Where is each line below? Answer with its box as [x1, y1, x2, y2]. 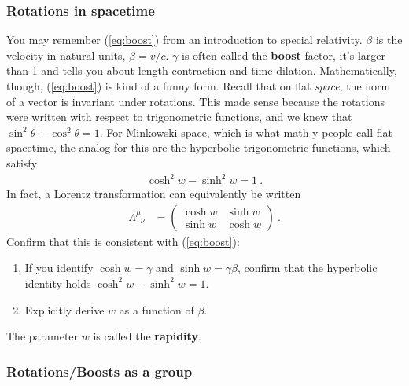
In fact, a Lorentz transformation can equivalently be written [6, 186, 301, 202]
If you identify [24, 259, 94, 276]
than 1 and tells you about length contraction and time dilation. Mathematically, [6, 62, 397, 79]
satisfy [6, 154, 38, 171]
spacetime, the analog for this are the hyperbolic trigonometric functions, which [6, 139, 391, 156]
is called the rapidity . [93, 328, 201, 344]
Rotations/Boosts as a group [6, 361, 193, 380]
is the [375, 31, 403, 48]
